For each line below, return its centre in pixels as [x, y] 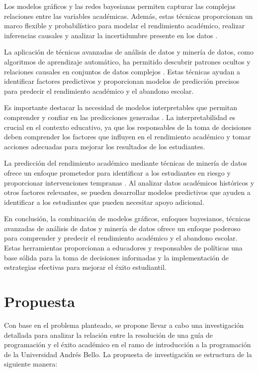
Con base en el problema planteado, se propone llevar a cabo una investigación [124, 325]
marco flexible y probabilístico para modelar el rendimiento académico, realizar [125, 26]
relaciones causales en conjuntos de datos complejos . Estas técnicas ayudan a [122, 71]
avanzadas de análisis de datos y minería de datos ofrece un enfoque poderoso [122, 228]
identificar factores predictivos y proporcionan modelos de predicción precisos [122, 81]
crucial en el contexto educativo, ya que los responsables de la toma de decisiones [128, 127]
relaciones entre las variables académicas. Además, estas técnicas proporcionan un [129, 16]
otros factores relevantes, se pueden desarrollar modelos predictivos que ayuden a [127, 192]
